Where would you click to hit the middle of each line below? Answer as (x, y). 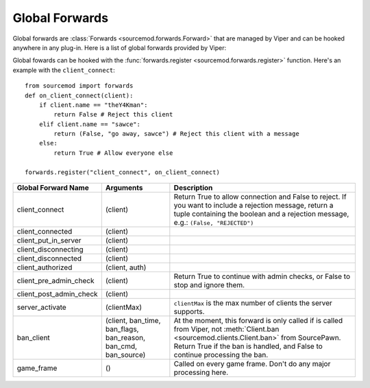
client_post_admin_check (58, 294)
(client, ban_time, (133, 321)
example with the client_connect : (64, 70)
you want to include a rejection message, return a (254, 206)
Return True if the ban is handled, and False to (248, 346)
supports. (189, 312)
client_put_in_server (49, 241)
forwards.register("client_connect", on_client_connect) (123, 172)
